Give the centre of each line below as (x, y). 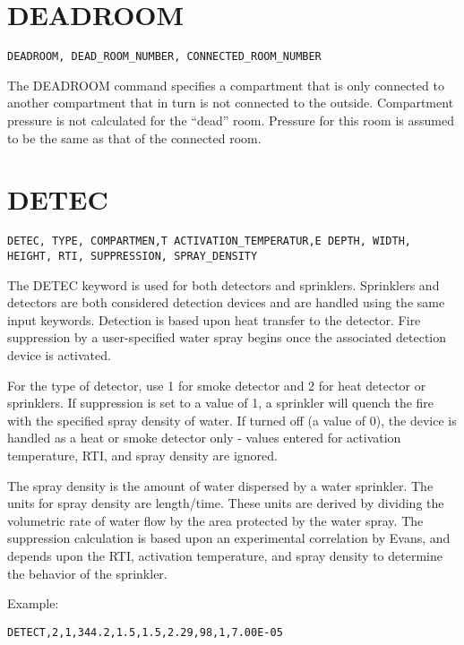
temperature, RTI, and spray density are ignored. (142, 455)
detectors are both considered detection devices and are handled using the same (226, 302)
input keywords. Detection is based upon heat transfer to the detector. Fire (214, 319)
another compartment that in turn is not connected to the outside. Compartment (231, 103)
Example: (33, 603)
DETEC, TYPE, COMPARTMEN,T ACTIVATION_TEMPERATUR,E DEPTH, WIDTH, (210, 241)
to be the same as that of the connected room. (134, 138)
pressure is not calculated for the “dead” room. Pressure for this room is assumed (231, 120)
